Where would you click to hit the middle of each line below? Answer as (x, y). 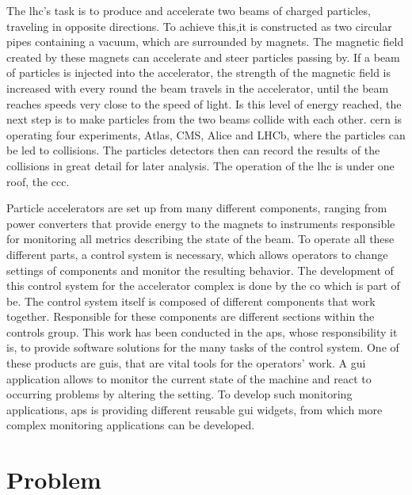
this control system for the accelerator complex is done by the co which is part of (203, 286)
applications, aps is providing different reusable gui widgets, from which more (195, 409)
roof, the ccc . (38, 181)
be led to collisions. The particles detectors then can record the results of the (193, 150)
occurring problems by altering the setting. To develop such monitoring (179, 394)
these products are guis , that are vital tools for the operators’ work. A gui (186, 363)
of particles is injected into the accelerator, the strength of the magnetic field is (198, 72)
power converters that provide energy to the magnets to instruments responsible (201, 223)
